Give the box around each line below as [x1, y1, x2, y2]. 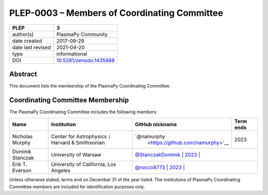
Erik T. [12, 161, 27, 168]
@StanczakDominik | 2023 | [134, 151, 201, 158]
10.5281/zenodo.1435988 [56, 57, 115, 64]
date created [12, 37, 42, 44]
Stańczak [12, 154, 34, 161]
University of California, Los [51, 161, 116, 168]
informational [56, 50, 87, 57]
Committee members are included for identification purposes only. [9, 184, 145, 190]
